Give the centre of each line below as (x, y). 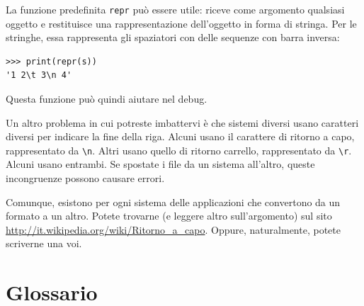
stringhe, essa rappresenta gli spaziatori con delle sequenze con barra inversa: (173, 37)
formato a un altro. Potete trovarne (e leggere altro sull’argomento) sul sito (169, 216)
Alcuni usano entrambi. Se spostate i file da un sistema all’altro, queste (160, 164)
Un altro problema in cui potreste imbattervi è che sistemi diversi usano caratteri (182, 122)
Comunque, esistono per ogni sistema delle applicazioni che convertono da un (173, 202)
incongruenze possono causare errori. (85, 178)
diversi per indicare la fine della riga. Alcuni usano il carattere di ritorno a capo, (180, 136)
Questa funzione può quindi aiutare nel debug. (107, 99)
